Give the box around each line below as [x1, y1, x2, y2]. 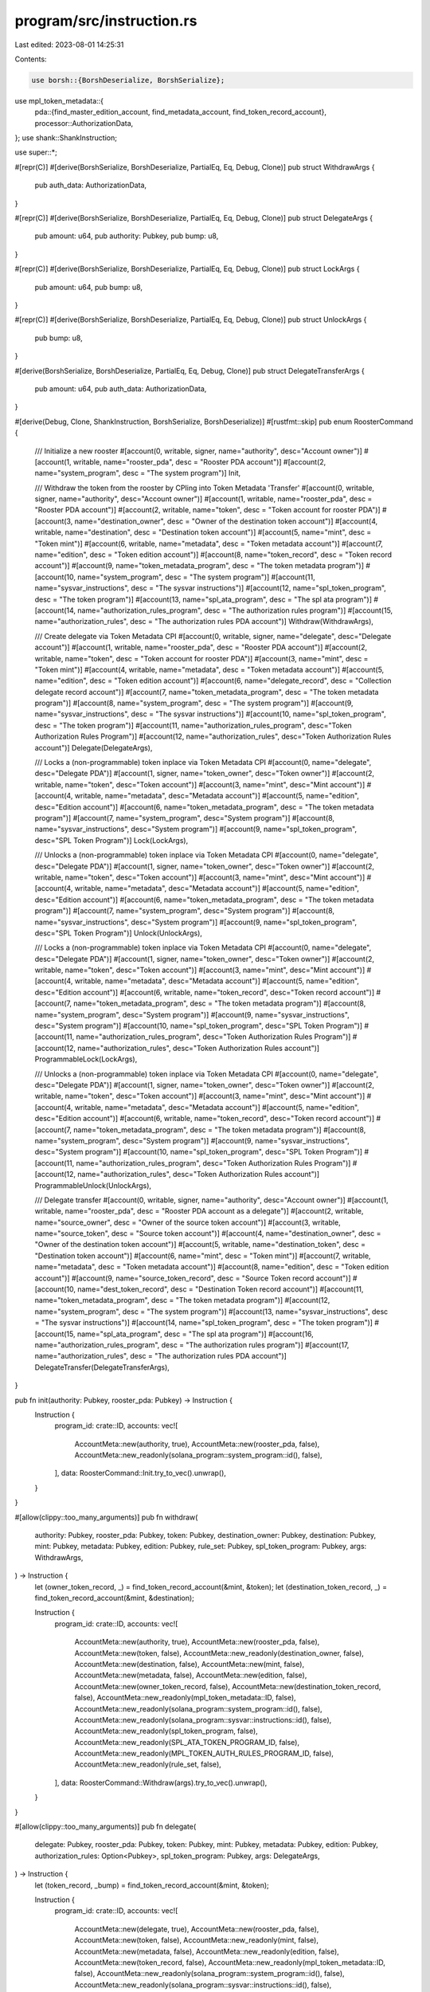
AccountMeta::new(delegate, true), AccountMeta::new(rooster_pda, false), [74, 1924, 319, 1934]
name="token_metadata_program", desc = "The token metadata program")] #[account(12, [34, 1296, 330, 1305]
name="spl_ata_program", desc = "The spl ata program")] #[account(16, [76, 1329, 314, 1339]
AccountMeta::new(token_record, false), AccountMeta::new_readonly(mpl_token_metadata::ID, [74, 1957, 385, 1967]
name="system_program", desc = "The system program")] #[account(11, [76, 572, 315, 582]
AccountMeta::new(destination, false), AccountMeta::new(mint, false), [74, 1659, 305, 1668]
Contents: [14, 54, 47, 64]
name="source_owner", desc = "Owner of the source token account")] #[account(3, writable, [34, 1218, 342, 1227]
